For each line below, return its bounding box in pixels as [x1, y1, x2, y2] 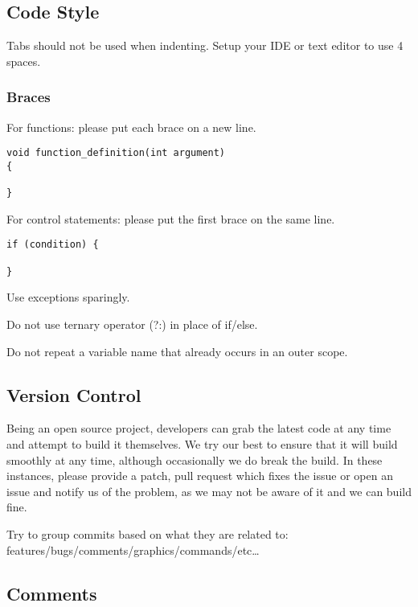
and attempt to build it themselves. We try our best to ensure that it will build [6, 435, 398, 452]
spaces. [6, 52, 41, 69]
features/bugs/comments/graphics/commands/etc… [6, 541, 260, 558]
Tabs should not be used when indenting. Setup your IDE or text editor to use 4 [6, 37, 404, 54]
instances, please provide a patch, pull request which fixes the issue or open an [6, 467, 393, 484]
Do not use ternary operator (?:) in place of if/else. [6, 315, 258, 332]
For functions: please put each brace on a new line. [6, 118, 256, 135]
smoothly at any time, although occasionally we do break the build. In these [6, 451, 383, 468]
